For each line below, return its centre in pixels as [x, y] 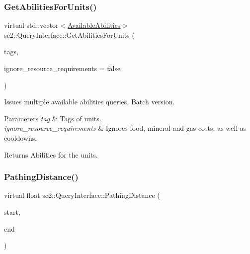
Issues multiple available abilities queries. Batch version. [89, 102]
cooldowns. [21, 137]
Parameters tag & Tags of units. [53, 118]
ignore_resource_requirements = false [62, 68]
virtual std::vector [31, 25]
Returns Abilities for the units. [51, 154]
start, [12, 212]
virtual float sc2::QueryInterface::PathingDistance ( [82, 195]
